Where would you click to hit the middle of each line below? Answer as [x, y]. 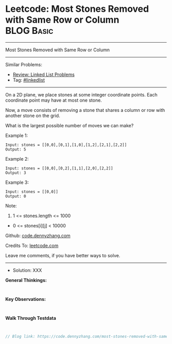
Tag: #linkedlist [29, 80]
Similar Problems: [24, 64]
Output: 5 [16, 149]
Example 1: [17, 135]
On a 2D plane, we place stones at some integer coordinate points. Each [81, 94]
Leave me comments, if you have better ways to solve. [63, 255]
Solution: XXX [27, 270]
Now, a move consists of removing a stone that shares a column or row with [85, 110]
